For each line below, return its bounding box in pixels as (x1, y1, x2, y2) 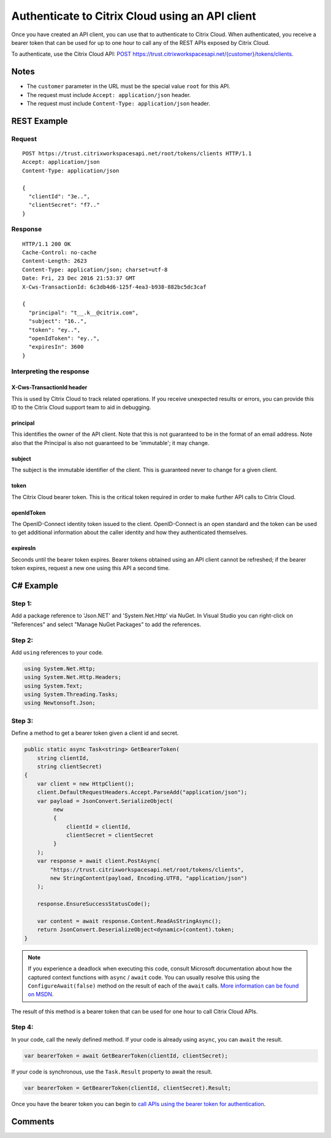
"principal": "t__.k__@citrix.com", (28, 309, 139, 316)
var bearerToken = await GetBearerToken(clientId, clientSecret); (24, 1052, 228, 1059)
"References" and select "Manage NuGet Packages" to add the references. (11, 621, 202, 628)
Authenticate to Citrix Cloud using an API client (11, 9, 257, 23)
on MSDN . (28, 991, 54, 998)
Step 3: (11, 716, 34, 725)
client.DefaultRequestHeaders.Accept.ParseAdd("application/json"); (37, 789, 248, 796)
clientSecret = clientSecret (66, 832, 154, 839)
